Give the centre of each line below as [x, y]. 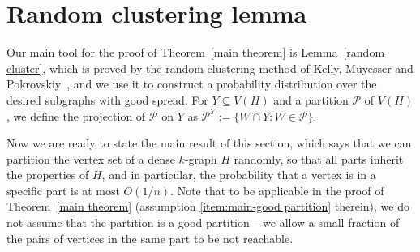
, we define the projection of [76, 115]
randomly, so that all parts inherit [319, 158]
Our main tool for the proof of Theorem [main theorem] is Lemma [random [196, 52]
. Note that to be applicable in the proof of [277, 190]
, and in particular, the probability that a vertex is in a [239, 175]
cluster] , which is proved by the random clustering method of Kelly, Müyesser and [210, 68]
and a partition [311, 99]
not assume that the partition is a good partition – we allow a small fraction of [203, 222]
